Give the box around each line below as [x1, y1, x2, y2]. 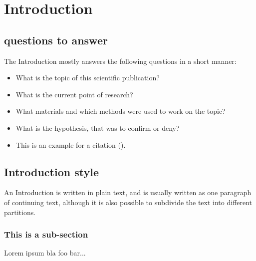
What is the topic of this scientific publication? [15, 72, 160, 83]
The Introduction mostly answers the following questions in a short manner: [4, 55, 237, 66]
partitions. [4, 207, 36, 217]
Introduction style [4, 164, 99, 179]
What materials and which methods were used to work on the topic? [15, 106, 226, 116]
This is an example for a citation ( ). [15, 139, 126, 150]
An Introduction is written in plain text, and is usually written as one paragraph [4, 187, 252, 198]
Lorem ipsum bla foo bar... [4, 248, 86, 258]
